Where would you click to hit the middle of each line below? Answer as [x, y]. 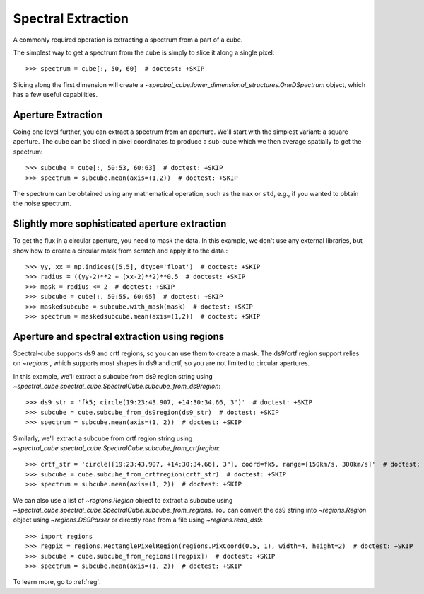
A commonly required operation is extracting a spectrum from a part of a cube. [128, 40]
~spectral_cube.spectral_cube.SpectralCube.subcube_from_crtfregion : [117, 448]
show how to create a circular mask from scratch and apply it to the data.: [120, 251]
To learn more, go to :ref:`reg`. [57, 582]
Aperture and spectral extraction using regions [119, 336]
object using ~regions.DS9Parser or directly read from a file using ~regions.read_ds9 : [138, 520]
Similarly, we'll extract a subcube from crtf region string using [103, 438]
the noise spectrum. [42, 204]
